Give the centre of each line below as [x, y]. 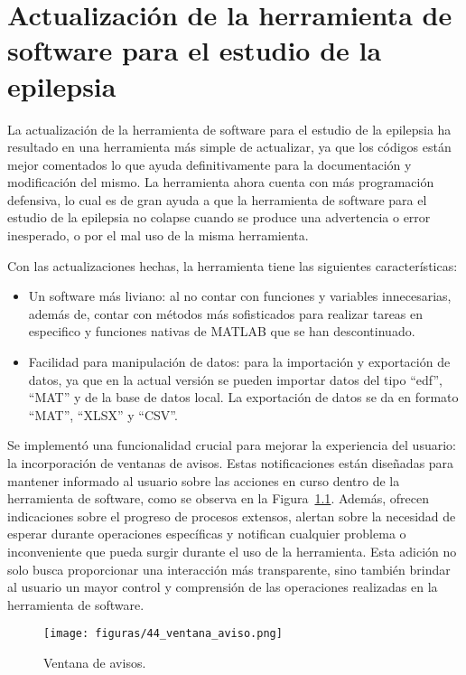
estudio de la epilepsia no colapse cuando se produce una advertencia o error [219, 217]
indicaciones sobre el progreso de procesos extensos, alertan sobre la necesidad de [232, 516]
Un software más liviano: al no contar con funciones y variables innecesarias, [240, 296]
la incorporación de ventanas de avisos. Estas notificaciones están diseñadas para [231, 463]
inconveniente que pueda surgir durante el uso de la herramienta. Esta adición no [232, 551]
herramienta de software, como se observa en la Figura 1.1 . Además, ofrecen [218, 498]
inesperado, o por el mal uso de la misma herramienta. [158, 235]
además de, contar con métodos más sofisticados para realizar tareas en [226, 313]
